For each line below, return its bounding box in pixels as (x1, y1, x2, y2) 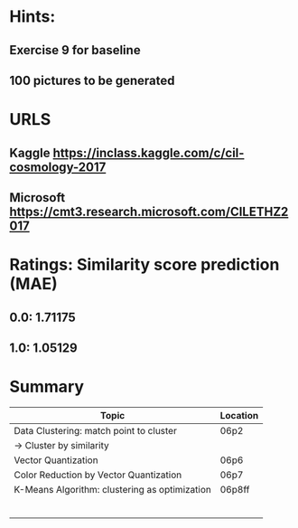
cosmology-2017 (9, 159, 107, 174)
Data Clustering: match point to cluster (14, 424, 178, 437)
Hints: (9, 6, 56, 27)
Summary (9, 377, 84, 397)
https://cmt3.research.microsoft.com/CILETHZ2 (9, 203, 289, 219)
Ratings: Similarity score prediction (9, 255, 280, 275)
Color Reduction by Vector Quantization (14, 468, 182, 481)
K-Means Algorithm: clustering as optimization (14, 483, 212, 495)
